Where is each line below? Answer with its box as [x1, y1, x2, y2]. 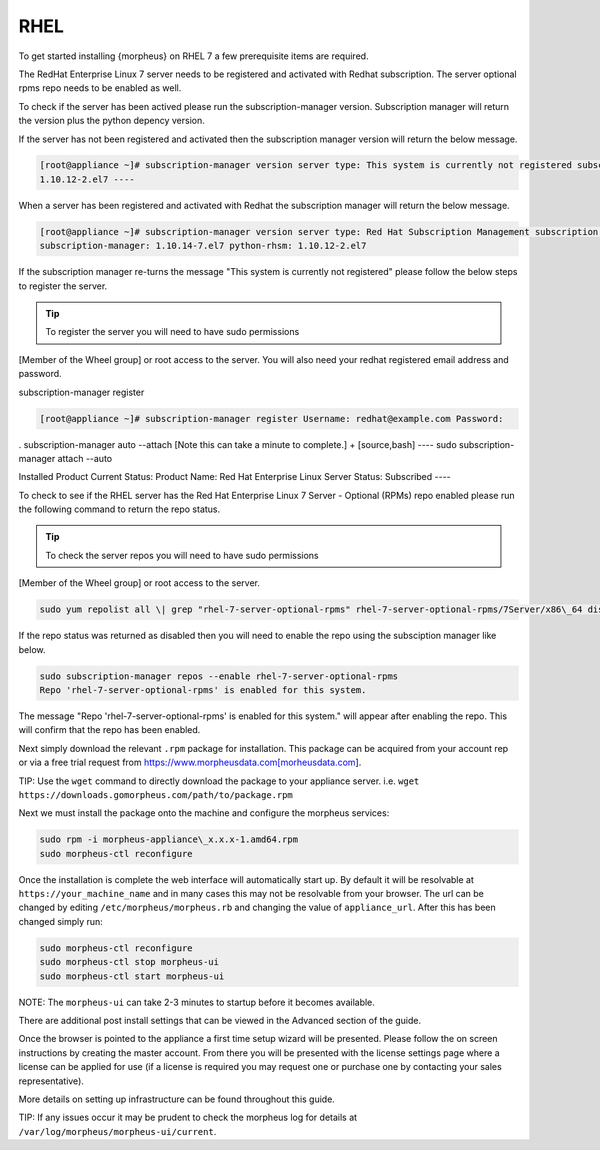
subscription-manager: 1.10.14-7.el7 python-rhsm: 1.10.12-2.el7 [39, 240, 367, 252]
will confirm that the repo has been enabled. [18, 724, 201, 736]
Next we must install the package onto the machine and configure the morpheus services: [18, 807, 390, 819]
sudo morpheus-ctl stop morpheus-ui [39, 956, 220, 968]
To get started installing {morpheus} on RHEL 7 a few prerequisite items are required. [18, 50, 369, 62]
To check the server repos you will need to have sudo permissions [45, 549, 319, 561]
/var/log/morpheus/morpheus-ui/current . [18, 1125, 217, 1137]
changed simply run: [18, 915, 104, 927]
